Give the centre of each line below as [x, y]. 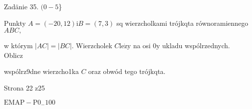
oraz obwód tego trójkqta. [127, 71]
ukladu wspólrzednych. [196, 45]
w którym [19, 45]
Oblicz [13, 55]
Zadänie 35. [21, 6]
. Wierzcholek [92, 45]
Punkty [15, 23]
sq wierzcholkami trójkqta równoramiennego [182, 23]
